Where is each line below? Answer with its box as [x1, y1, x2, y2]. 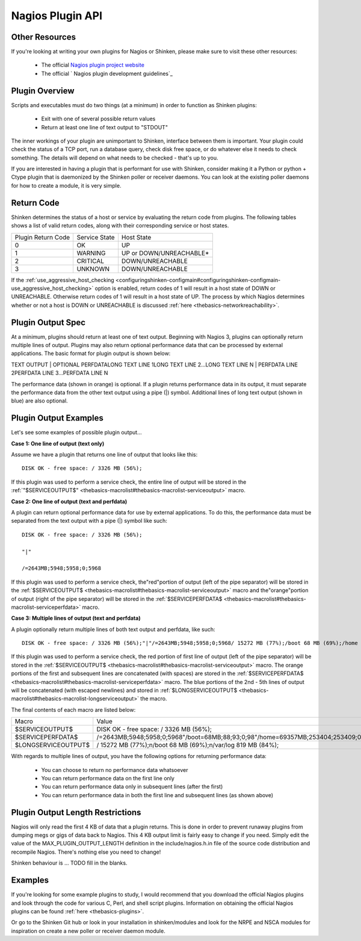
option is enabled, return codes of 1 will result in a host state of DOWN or [94, 285, 276, 292]
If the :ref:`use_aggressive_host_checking [11, 276, 114, 283]
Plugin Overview [11, 85, 75, 96]
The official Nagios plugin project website [41, 61, 144, 69]
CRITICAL [76, 256, 105, 265]
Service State [76, 233, 115, 241]
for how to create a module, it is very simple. [11, 182, 122, 189]
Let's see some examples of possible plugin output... [11, 429, 142, 436]
